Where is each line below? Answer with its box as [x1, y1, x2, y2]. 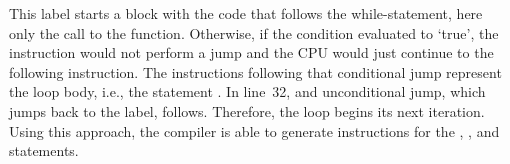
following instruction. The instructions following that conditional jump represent [9, 61, 502, 82]
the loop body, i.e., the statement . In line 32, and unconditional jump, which [9, 81, 486, 102]
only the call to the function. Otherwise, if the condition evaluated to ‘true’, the [9, 22, 499, 43]
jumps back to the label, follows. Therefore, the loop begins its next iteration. [9, 100, 485, 121]
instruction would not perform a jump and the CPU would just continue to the [9, 42, 494, 63]
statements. [9, 140, 79, 161]
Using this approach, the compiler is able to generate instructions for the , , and [9, 120, 500, 141]
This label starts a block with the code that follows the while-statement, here [9, 3, 483, 23]
